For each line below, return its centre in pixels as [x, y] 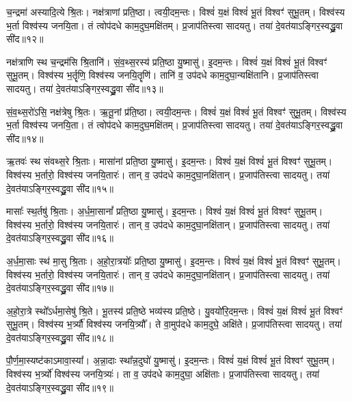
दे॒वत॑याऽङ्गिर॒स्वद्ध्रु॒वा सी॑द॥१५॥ [60, 188]
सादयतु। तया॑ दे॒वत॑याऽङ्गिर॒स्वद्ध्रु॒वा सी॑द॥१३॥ [85, 88]
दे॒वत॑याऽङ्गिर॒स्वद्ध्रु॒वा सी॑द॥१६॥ [60, 238]
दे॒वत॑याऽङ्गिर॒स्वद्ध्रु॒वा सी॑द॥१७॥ [60, 288]
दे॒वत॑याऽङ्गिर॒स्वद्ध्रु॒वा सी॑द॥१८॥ [60, 337]
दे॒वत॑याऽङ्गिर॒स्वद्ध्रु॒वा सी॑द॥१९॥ [60, 387]
